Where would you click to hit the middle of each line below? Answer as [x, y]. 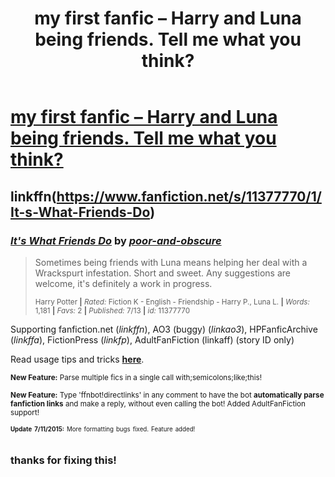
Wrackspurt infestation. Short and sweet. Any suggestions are [162, 273]
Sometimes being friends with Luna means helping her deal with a [171, 262]
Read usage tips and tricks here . [77, 359]
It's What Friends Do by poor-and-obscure [116, 240]
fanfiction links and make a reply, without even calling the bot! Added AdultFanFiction [158, 403]
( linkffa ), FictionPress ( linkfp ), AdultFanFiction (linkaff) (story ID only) [152, 339]
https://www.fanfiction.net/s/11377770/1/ [189, 196]
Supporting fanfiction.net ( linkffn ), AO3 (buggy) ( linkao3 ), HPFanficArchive [164, 329]
